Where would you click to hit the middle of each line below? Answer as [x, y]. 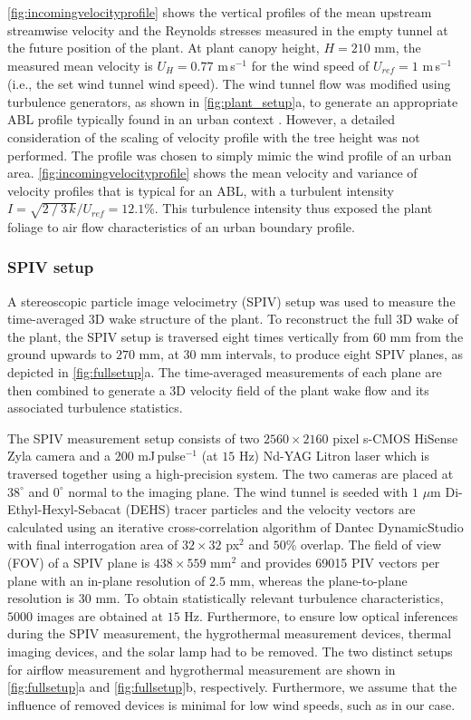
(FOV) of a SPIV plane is [79, 562]
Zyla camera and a [59, 456]
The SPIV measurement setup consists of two [134, 438]
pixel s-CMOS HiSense [395, 438]
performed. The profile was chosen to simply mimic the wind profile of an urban [230, 155]
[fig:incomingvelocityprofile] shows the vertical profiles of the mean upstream [220, 12]
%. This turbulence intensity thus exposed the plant [288, 208]
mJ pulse [162, 456]
